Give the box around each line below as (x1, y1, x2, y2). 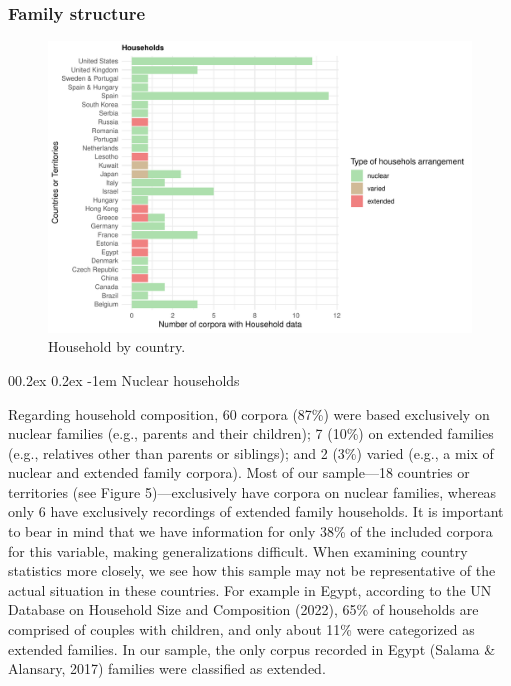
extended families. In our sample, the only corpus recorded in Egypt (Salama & (8, 638, 496, 659)
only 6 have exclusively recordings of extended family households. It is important (8, 501, 504, 522)
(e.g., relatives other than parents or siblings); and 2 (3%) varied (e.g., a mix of (8, 442, 494, 463)
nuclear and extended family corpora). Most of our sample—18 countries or (8, 462, 470, 483)
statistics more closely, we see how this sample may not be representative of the (8, 560, 496, 581)
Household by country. (48, 336, 186, 357)
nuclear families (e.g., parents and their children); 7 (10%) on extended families (8, 423, 494, 444)
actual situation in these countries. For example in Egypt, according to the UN (8, 579, 492, 600)
